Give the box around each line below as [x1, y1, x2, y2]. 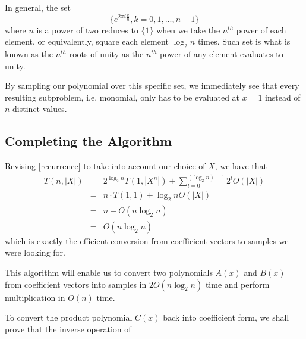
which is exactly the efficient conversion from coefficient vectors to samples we [5, 234, 289, 247]
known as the [5, 47, 53, 60]
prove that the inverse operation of [5, 322, 131, 335]
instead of [265, 91, 301, 103]
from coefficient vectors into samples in [5, 278, 147, 290]
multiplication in [5, 291, 65, 303]
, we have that [214, 160, 267, 172]
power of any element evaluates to [160, 47, 283, 60]
